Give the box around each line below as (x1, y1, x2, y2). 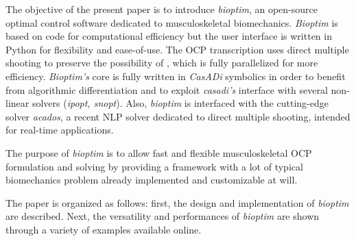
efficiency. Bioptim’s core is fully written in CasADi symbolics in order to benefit (5, 68, 346, 83)
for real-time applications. (5, 123, 114, 137)
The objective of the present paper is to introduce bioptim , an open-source (5, 2, 318, 16)
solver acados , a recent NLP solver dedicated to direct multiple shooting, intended (5, 109, 351, 123)
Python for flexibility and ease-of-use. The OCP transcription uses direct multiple (5, 42, 349, 56)
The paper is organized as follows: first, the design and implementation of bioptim (5, 195, 349, 210)
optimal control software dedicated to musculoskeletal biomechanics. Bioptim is (5, 15, 338, 29)
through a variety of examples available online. (5, 222, 202, 236)
